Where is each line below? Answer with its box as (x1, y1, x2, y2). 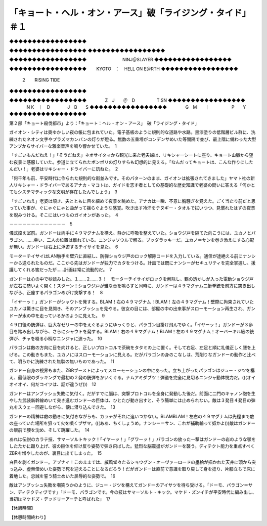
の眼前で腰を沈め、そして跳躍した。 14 (9, 427, 90, 433)
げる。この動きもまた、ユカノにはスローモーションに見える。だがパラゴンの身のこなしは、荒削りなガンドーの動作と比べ (9, 351, 256, 357)
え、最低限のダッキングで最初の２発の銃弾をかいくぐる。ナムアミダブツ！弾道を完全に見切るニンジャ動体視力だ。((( (9, 374, 247, 380)
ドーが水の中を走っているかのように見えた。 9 (9, 312, 105, 318)
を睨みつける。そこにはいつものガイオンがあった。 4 (9, 212, 119, 218)
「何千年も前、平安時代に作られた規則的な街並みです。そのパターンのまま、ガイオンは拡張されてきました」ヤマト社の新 (9, 175, 255, 181)
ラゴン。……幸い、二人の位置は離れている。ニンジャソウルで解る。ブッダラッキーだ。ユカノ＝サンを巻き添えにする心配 (9, 237, 254, 243)
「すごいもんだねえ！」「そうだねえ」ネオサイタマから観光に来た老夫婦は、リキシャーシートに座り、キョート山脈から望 (9, 152, 254, 158)
